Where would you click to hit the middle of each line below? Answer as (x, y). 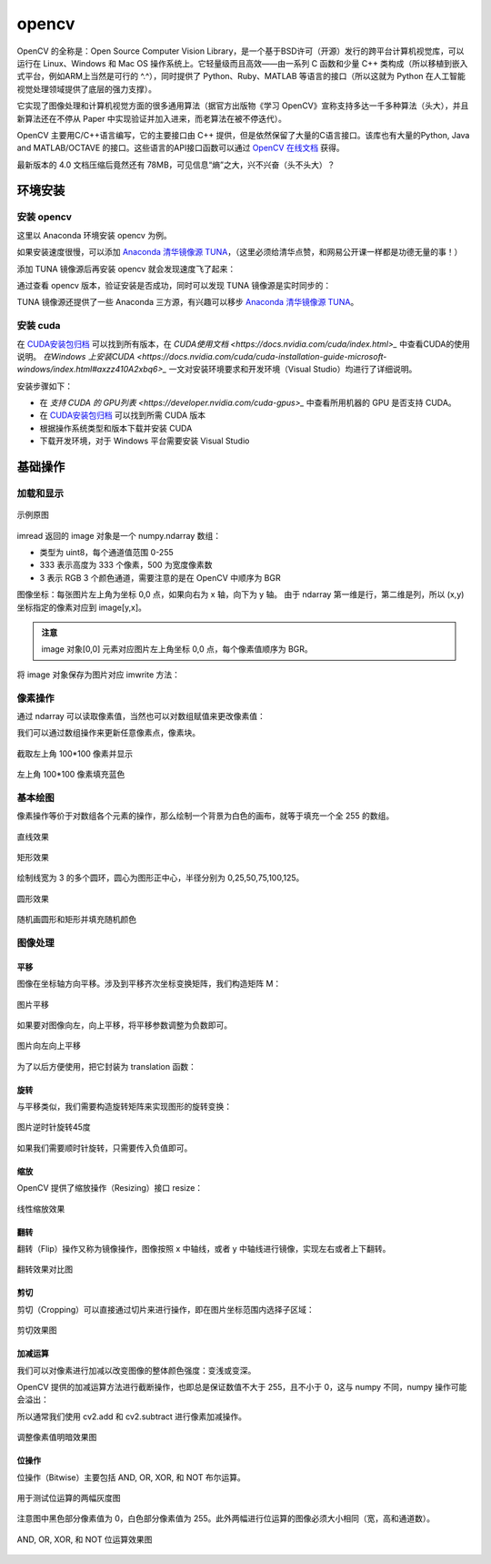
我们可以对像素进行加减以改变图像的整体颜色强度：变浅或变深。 (136, 1370)
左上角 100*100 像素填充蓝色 (71, 775)
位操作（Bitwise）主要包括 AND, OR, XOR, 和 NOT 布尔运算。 (131, 1477)
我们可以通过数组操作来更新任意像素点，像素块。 (108, 733)
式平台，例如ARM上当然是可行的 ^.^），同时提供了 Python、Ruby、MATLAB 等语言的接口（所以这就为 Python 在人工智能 (241, 76)
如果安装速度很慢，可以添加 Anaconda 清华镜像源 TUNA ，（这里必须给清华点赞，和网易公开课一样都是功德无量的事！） (240, 252)
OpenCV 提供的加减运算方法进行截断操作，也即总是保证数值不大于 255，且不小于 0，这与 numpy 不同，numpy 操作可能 (242, 1386)
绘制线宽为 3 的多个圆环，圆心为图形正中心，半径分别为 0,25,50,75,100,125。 (160, 878)
